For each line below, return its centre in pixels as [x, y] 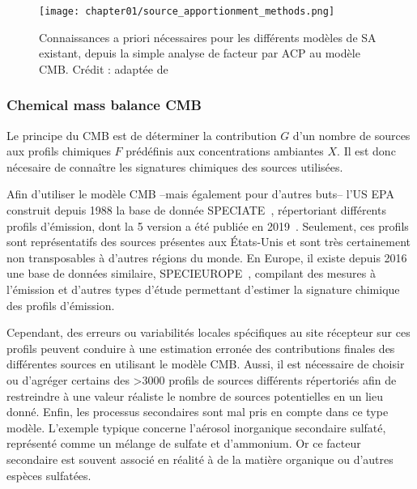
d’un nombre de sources [351, 135]
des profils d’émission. [61, 305]
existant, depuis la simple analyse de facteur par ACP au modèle [200, 53]
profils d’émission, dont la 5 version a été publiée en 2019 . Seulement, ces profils [208, 225]
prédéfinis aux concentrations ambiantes [225, 151]
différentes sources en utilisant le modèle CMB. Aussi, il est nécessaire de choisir [206, 364]
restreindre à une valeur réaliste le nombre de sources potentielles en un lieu [195, 395]
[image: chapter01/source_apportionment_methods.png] [187, 11]
